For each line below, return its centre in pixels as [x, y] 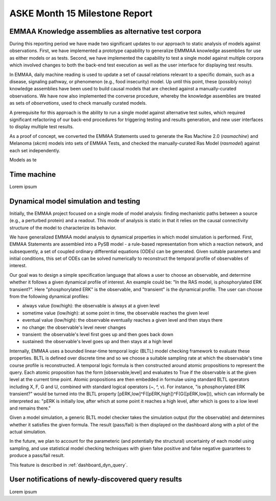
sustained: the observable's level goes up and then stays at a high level [97, 342]
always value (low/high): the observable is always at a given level [91, 306]
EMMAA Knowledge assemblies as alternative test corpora [105, 31]
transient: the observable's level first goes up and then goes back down [98, 334]
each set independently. [35, 150]
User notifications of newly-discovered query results [96, 479]
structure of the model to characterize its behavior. [63, 228]
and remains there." [30, 408]
